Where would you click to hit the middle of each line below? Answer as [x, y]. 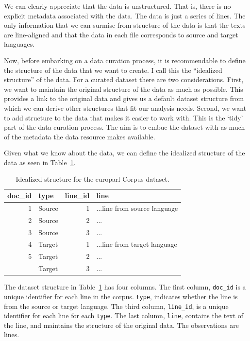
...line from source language [137, 208]
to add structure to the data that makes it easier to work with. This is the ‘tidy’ [124, 117]
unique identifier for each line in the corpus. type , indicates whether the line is [121, 296]
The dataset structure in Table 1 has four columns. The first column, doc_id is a [125, 287]
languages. [19, 44]
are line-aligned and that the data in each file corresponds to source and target [121, 34]
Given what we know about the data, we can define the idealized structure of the [125, 153]
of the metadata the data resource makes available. [80, 136]
